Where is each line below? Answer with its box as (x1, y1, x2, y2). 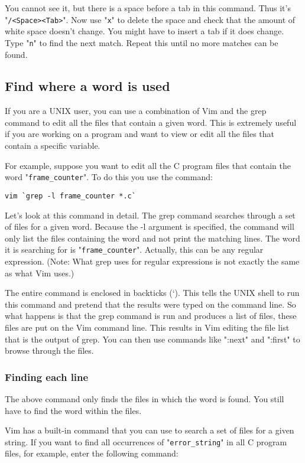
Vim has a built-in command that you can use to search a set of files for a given (5, 424, 294, 436)
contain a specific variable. (5, 139, 100, 152)
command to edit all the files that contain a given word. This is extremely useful (5, 116, 297, 128)
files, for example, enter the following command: (5, 447, 179, 459)
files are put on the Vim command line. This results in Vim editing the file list (5, 321, 290, 333)
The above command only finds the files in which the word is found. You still (5, 392, 284, 405)
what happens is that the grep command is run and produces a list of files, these (5, 309, 297, 322)
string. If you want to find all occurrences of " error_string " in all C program (5, 435, 287, 448)
